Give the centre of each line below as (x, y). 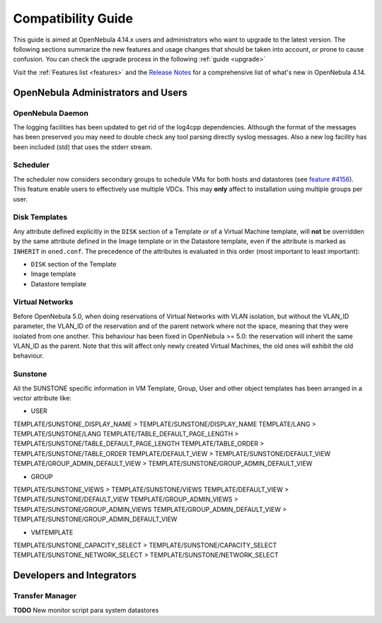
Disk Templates (40, 217)
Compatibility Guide (73, 18)
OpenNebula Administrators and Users (100, 92)
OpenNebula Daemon (51, 113)
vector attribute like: (42, 398)
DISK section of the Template (74, 264)
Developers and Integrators (75, 575)
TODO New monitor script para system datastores (86, 610)
